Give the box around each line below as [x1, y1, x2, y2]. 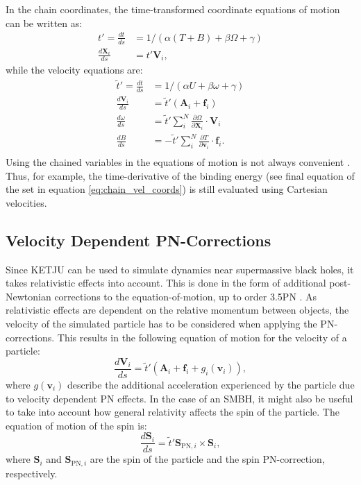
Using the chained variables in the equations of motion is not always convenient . [6, 155, 350, 169]
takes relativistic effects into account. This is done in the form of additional [6, 275, 326, 290]
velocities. [6, 195, 47, 210]
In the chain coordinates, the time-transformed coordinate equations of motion [6, 2, 340, 16]
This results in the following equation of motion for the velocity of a [57, 330, 347, 344]
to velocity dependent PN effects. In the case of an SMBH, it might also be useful [6, 391, 353, 405]
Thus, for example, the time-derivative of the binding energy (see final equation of [6, 168, 355, 182]
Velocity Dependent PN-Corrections [6, 229, 271, 250]
